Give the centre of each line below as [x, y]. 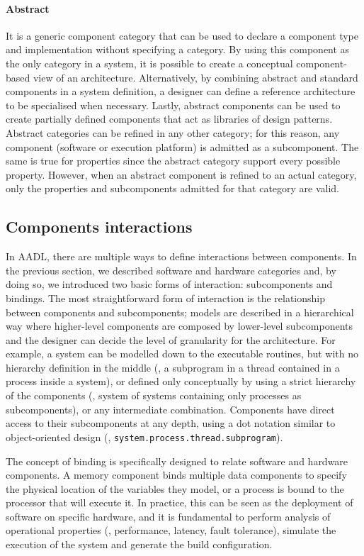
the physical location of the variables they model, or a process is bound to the [175, 488]
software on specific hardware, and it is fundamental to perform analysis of [168, 516]
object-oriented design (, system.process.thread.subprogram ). [144, 437]
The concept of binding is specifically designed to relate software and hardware [177, 461]
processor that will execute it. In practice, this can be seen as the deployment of [180, 502]
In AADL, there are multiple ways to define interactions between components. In [181, 256]
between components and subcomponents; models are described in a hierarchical [180, 312]
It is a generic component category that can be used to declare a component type [182, 35]
